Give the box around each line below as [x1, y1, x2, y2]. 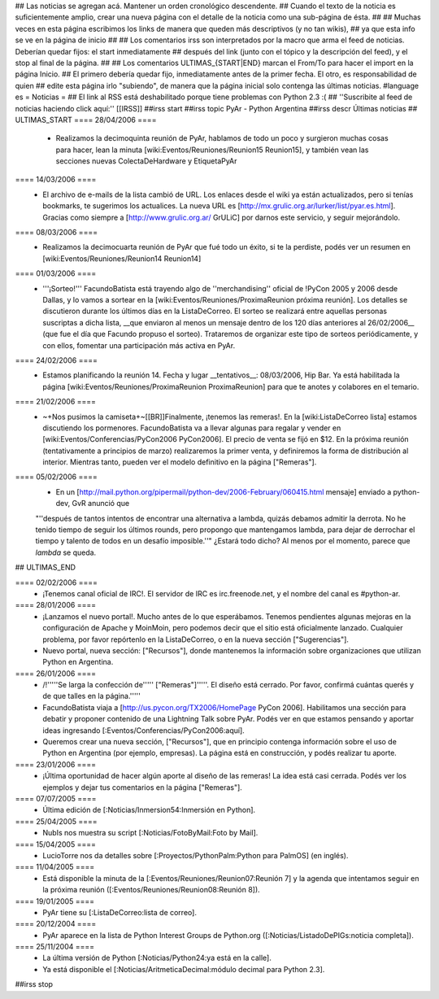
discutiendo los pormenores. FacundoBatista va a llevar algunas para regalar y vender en [42, 423, 341, 433]
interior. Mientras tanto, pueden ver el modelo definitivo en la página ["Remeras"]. [42, 457, 317, 467]
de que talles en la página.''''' [42, 691, 141, 701]
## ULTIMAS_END [15, 562, 76, 573]
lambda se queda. [35, 547, 97, 557]
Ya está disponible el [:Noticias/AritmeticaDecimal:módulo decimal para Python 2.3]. [42, 964, 325, 974]
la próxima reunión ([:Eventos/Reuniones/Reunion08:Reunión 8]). [42, 885, 260, 895]
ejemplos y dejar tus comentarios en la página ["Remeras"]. [42, 782, 243, 792]
